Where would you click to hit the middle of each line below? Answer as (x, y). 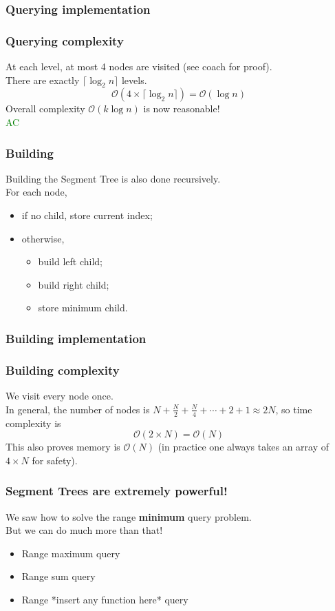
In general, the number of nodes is (78, 409)
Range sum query (58, 576)
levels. (134, 80)
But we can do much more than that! (84, 530)
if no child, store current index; (87, 215)
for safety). (55, 460)
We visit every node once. (60, 396)
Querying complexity (65, 40)
